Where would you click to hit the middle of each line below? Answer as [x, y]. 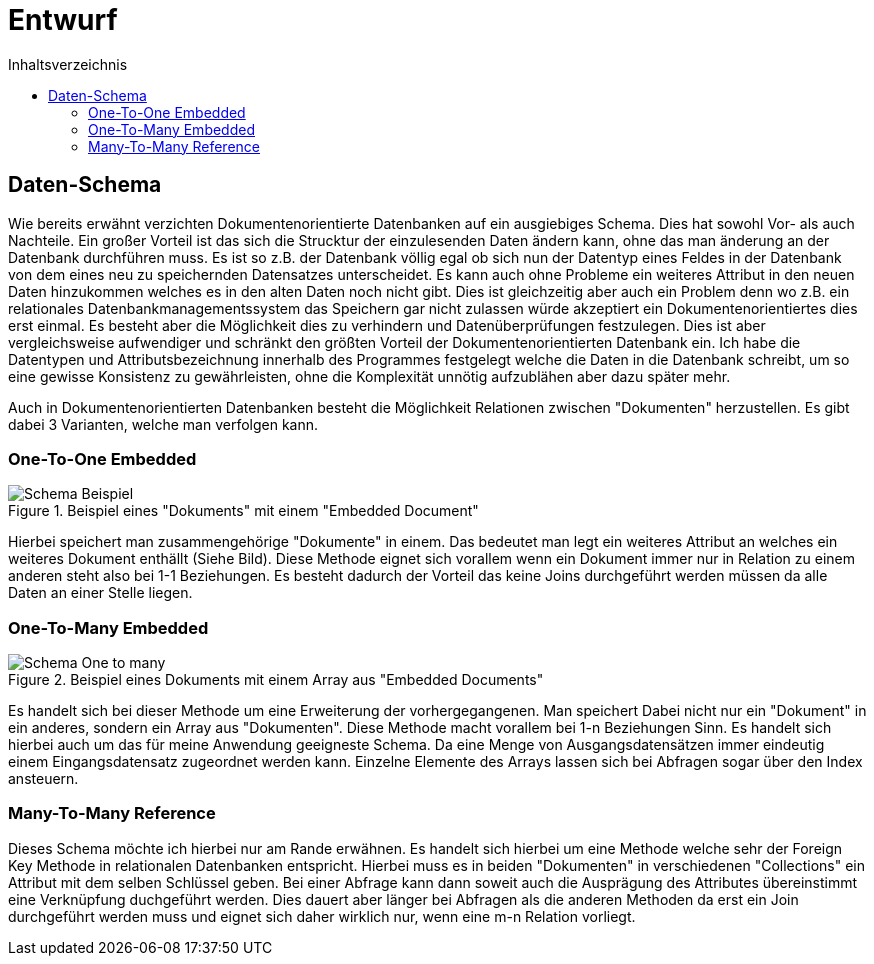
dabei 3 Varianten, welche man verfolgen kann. [163, 424]
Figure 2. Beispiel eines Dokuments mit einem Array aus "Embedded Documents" [276, 680]
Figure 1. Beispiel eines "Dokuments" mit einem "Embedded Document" [243, 511]
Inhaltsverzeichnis [68, 64]
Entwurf [63, 20]
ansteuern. [43, 779]
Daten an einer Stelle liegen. [100, 593]
